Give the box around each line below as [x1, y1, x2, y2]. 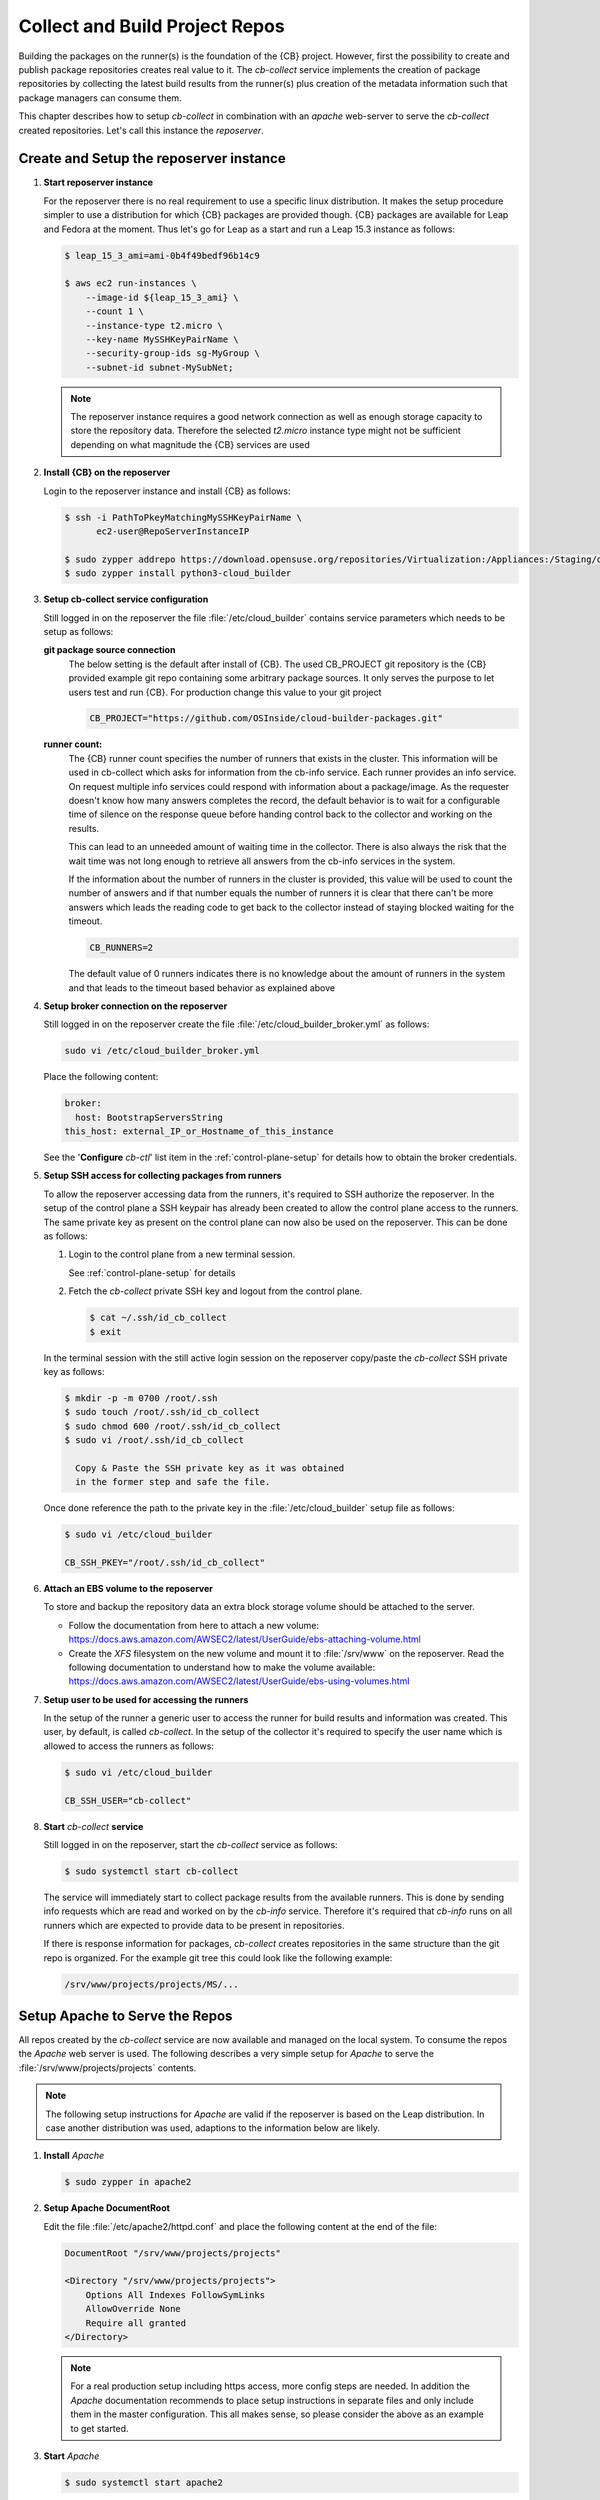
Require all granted [85, 2317, 187, 2329]
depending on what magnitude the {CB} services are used [70, 438, 310, 450]
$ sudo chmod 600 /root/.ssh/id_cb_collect [64, 1420, 282, 1432]
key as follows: [43, 1365, 105, 1377]
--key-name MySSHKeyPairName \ [85, 333, 239, 345]
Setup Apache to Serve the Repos [18, 2007, 233, 2024]
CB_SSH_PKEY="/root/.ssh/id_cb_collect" [64, 1556, 265, 1568]
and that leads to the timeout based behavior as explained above [68, 981, 335, 994]
